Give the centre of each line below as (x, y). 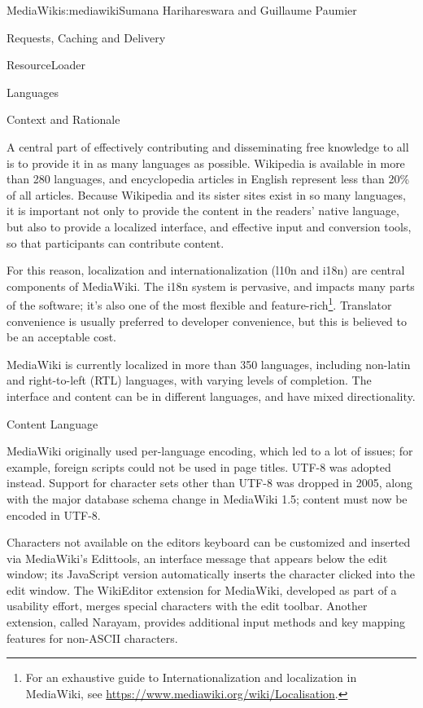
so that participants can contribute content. (116, 242)
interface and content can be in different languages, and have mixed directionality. (211, 396)
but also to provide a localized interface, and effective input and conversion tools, (209, 226)
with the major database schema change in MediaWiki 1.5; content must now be (207, 498)
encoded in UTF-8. (54, 515)
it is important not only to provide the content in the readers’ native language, (203, 211)
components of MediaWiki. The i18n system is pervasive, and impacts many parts (211, 286)
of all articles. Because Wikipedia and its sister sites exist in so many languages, (206, 194)
